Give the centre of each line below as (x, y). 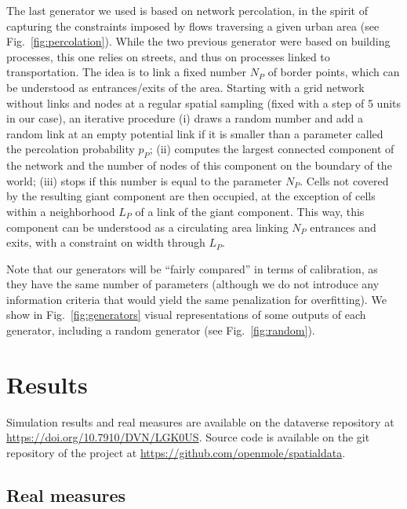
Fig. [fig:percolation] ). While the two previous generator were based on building (198, 41)
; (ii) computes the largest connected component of (272, 149)
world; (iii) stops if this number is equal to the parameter (144, 180)
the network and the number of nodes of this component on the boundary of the (199, 165)
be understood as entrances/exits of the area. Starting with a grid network (185, 87)
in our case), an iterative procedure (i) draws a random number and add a (185, 118)
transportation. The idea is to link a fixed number (126, 72)
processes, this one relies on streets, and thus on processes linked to (168, 56)
